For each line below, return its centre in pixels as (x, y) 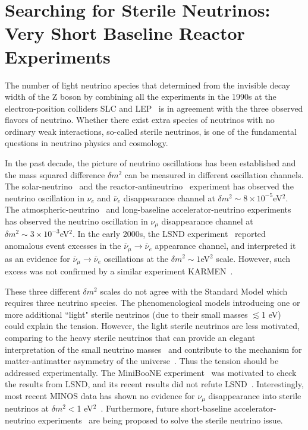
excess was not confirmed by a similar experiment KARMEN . (119, 271)
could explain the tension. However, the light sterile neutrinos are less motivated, (152, 326)
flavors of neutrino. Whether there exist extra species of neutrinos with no (140, 120)
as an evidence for (37, 258)
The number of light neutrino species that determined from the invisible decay (147, 85)
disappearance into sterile (255, 395)
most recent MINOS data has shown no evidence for (100, 395)
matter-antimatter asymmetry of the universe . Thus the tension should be (142, 361)
